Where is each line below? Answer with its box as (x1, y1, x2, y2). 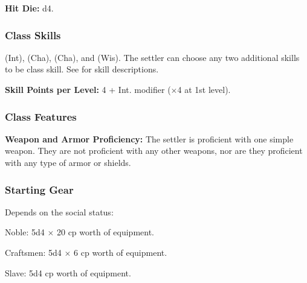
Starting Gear (5, 182, 74, 197)
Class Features (5, 109, 77, 124)
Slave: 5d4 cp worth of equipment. (5, 266, 131, 279)
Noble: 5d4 (5, 226, 45, 238)
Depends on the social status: (5, 205, 114, 218)
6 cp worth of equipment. (74, 246, 167, 258)
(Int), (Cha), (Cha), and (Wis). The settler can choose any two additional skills (5, 51, 300, 63)
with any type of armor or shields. (5, 156, 131, 168)
